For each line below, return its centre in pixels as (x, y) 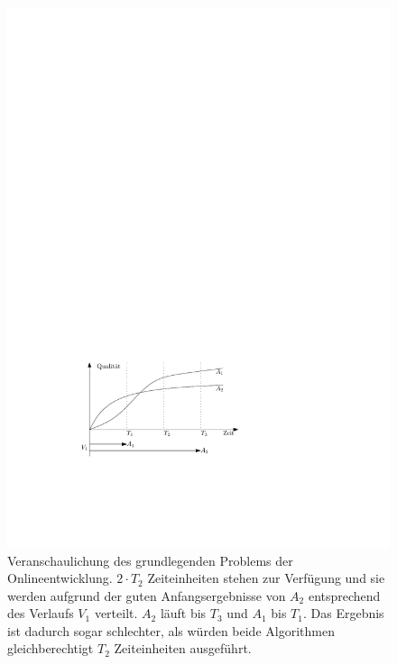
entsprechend (344, 595)
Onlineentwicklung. (60, 578)
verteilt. (116, 613)
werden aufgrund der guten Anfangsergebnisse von (147, 595)
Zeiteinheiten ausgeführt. (183, 648)
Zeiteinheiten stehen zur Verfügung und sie (266, 578)
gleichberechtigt (51, 648)
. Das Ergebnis (343, 613)
